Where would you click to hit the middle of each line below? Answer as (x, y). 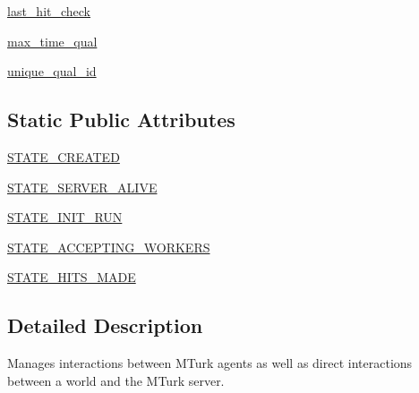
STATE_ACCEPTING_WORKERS (109, 247)
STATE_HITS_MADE (72, 277)
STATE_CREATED (64, 156)
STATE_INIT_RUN (65, 217)
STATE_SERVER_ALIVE (82, 187)
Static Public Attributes (121, 120)
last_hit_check (49, 11)
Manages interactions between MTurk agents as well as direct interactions (210, 363)
